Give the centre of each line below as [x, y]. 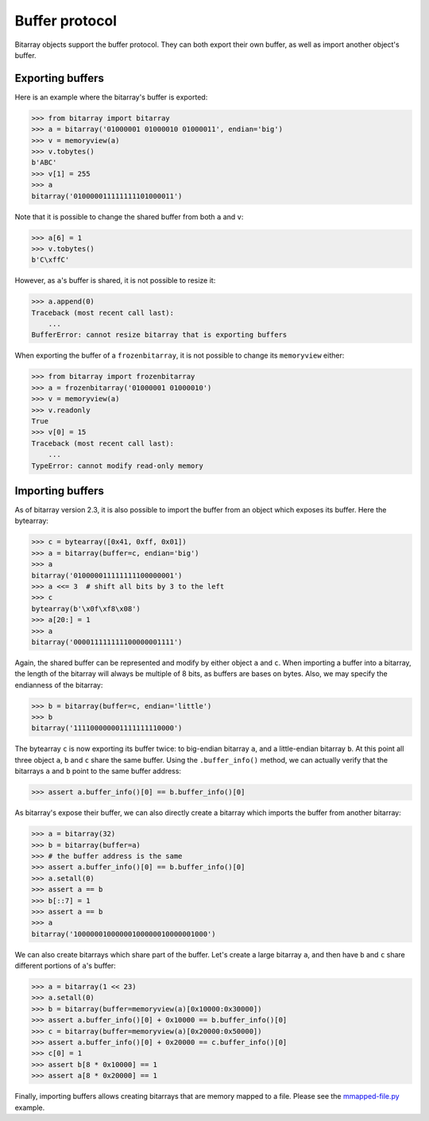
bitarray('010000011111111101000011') [107, 196]
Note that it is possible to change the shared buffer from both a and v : [129, 216]
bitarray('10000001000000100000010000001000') [124, 934]
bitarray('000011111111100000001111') [107, 642]
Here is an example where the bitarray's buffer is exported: [111, 97]
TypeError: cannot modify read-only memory [118, 466]
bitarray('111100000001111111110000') [107, 728]
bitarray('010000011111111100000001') [107, 575]
